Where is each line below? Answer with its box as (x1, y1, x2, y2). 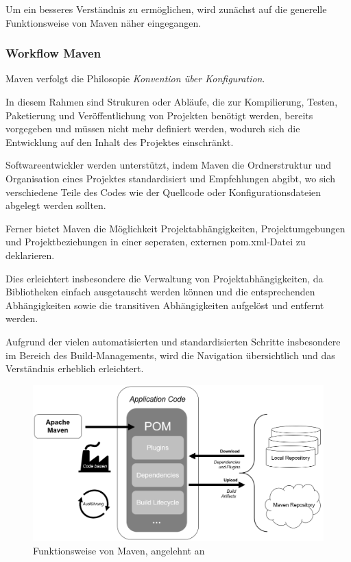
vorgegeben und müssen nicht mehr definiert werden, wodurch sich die (5, 121, 300, 136)
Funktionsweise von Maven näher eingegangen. (5, 15, 202, 29)
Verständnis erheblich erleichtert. (5, 361, 144, 376)
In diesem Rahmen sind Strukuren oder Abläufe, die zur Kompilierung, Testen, (5, 95, 338, 108)
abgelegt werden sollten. (5, 198, 106, 212)
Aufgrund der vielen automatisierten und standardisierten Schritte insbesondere (5, 334, 341, 348)
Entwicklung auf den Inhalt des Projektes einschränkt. (5, 134, 234, 149)
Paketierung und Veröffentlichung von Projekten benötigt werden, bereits (5, 108, 313, 122)
